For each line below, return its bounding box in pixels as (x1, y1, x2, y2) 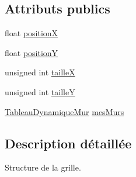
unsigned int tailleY (5, 85, 75, 98)
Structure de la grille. (5, 161, 81, 173)
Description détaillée (5, 134, 132, 152)
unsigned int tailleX (5, 66, 75, 78)
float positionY (5, 46, 58, 58)
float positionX (5, 27, 58, 39)
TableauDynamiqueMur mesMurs (5, 105, 124, 117)
